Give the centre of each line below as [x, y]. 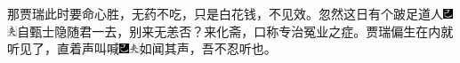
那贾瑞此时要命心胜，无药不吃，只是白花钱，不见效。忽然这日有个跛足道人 [225, 13]
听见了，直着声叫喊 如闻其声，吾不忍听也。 [142, 48]
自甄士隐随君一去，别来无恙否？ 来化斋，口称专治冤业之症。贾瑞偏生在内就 [235, 31]
